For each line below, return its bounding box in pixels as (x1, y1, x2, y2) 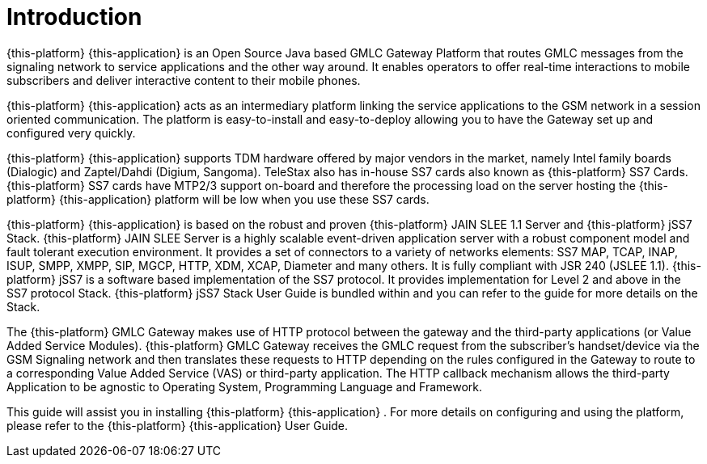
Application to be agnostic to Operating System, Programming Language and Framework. (6, 379, 483, 394)
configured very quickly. (6, 125, 136, 140)
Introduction (6, 3, 142, 31)
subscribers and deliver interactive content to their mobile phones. (6, 73, 361, 87)
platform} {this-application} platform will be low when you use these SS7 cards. (6, 192, 430, 206)
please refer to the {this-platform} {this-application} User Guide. (6, 418, 349, 432)
